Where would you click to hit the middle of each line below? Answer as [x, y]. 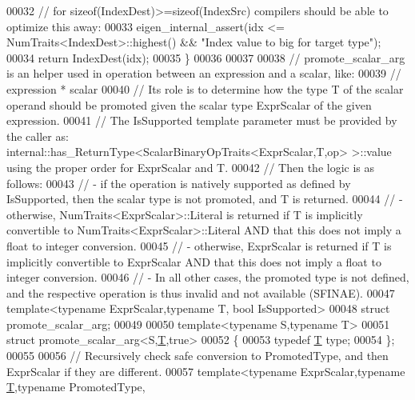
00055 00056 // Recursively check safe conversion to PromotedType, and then [198, 356]
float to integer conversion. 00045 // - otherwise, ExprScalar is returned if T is [199, 245]
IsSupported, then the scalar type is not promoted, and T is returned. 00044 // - [205, 199]
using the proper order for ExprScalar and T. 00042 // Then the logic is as [191, 167]
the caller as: [38, 136]
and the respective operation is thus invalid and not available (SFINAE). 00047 [201, 292]
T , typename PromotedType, [76, 387]
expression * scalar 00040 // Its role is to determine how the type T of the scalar [205, 88]
